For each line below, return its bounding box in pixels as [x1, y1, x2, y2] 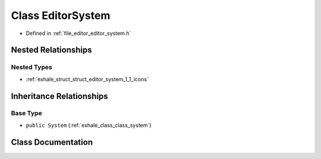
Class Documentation [11, 137, 93, 147]
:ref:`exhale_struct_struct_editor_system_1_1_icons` [26, 75, 149, 82]
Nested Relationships [11, 45, 92, 55]
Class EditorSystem [11, 9, 111, 22]
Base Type [11, 109, 42, 117]
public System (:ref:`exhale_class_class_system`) [26, 122, 152, 129]
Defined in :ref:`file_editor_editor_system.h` [26, 30, 131, 37]
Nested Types [11, 63, 53, 71]
